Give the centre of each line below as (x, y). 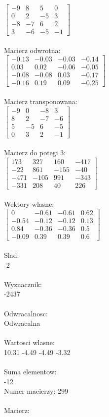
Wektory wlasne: (29, 204)
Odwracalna (22, 323)
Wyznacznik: (23, 284)
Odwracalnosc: (26, 313)
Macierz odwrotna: (32, 50)
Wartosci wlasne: (29, 342)
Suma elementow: (30, 372)
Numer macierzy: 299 (36, 391)
